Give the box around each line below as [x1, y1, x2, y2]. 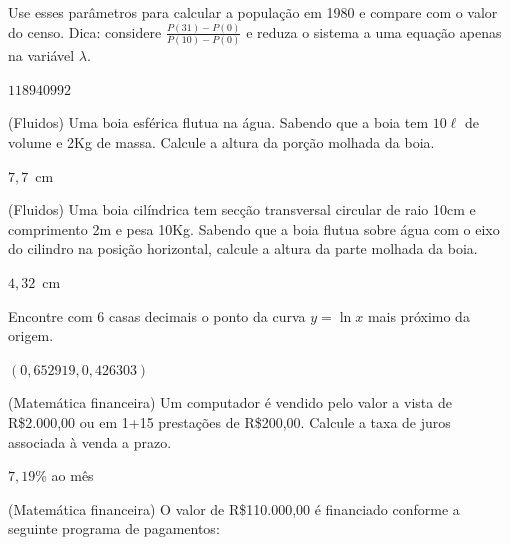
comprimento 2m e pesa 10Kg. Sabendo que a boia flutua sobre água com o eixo [8, 218, 500, 239]
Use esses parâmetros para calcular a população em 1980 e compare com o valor [8, 2, 498, 22]
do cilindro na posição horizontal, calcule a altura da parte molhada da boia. [8, 238, 478, 259]
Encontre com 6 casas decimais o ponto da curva [8, 305, 306, 326]
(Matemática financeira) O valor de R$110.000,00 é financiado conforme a [8, 498, 460, 519]
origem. [8, 325, 54, 346]
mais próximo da [367, 305, 470, 326]
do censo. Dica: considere [8, 21, 162, 42]
